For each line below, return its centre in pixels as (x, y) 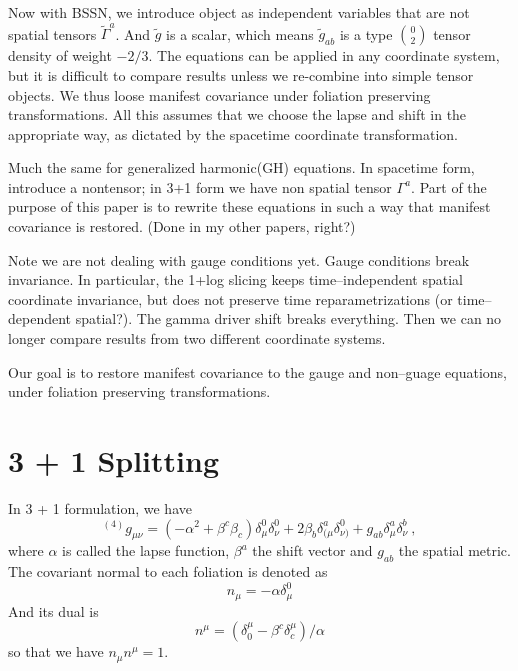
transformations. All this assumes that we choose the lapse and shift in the (237, 114)
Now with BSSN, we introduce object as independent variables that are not (239, 12)
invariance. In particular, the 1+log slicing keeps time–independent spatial (235, 279)
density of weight (60, 55)
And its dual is (53, 610)
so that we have (56, 651)
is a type (366, 33)
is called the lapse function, (146, 550)
